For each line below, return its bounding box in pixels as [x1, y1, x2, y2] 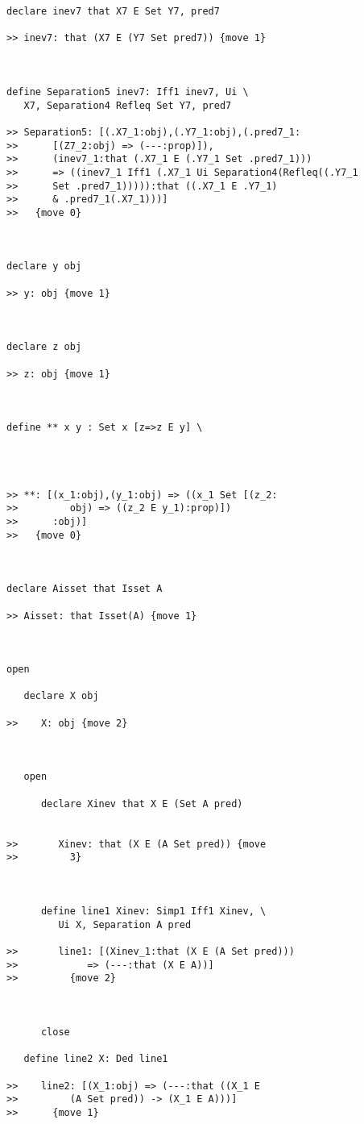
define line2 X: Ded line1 [23, 1053, 168, 1065]
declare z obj [6, 341, 82, 353]
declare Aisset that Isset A [6, 583, 163, 595]
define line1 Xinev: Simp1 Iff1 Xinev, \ [40, 905, 267, 917]
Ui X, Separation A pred [58, 918, 192, 930]
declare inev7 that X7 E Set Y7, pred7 [6, 6, 220, 17]
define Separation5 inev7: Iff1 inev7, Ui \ [6, 85, 249, 98]
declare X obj [23, 690, 99, 702]
